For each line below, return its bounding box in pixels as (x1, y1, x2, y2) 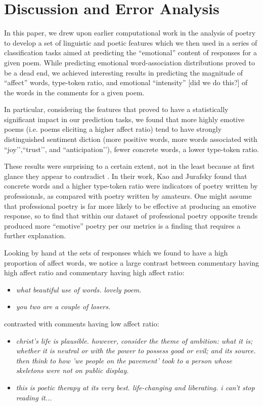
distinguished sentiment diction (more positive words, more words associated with (4, 134, 257, 144)
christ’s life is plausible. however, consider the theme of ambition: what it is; (16, 335, 253, 346)
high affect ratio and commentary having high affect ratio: (4, 267, 185, 278)
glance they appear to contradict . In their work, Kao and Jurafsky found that (4, 170, 247, 181)
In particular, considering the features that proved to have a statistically (4, 104, 229, 115)
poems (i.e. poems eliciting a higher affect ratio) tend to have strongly (4, 124, 222, 134)
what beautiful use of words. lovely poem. (16, 284, 142, 294)
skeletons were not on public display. (16, 365, 129, 376)
